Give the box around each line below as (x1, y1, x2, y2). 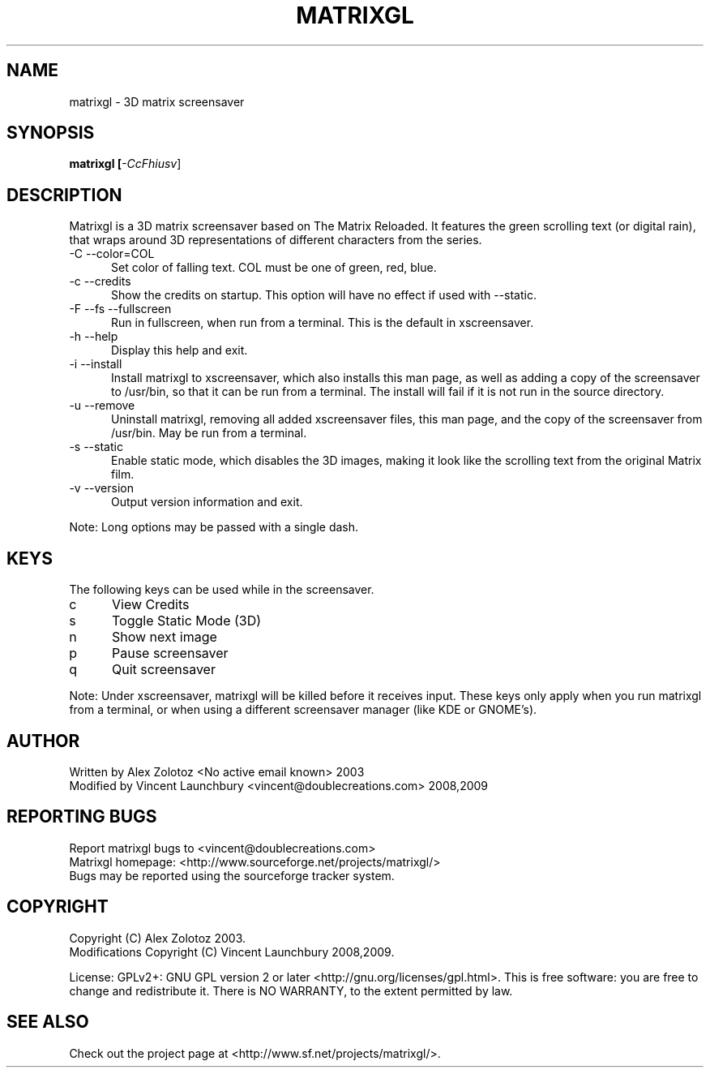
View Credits (111, 596, 190, 613)
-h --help (69, 329, 118, 344)
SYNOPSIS (6, 122, 95, 144)
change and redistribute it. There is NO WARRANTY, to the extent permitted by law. (69, 983, 513, 998)
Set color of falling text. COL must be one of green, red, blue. (111, 260, 437, 275)
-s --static (69, 440, 123, 454)
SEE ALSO (6, 1012, 89, 1033)
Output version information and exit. (111, 495, 303, 509)
